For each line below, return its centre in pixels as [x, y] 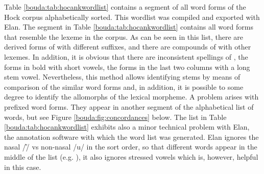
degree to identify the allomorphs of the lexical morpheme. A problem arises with [131, 97]
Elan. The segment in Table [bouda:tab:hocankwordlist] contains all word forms [129, 27]
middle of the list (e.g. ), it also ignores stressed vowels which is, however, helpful [131, 156]
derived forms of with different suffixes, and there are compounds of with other [128, 47]
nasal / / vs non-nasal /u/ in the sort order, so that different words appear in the [131, 147]
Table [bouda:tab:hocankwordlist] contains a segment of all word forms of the [125, 7]
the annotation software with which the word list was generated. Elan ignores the [131, 136]
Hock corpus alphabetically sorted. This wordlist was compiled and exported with [132, 17]
